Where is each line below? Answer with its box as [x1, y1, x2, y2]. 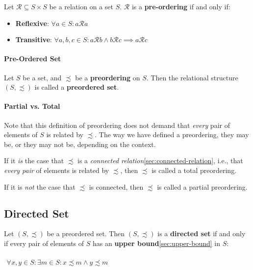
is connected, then [89, 181, 144, 192]
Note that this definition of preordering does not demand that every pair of [4, 120, 230, 130]
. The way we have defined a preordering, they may [95, 129, 249, 140]
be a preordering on [75, 72, 140, 82]
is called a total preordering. [152, 165, 237, 175]
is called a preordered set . [34, 82, 119, 92]
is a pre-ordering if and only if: [131, 1, 230, 11]
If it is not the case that [4, 181, 76, 192]
